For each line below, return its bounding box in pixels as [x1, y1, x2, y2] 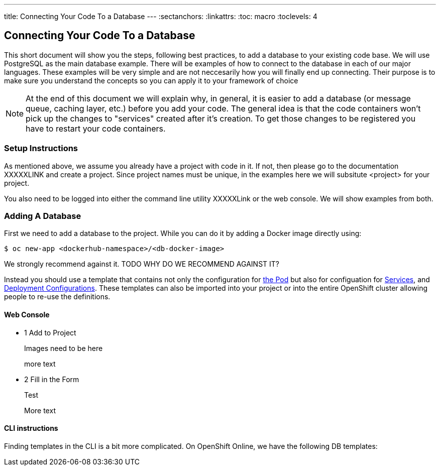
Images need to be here [24, 343, 103, 352]
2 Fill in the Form [24, 375, 79, 384]
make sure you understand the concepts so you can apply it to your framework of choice [4, 76, 298, 85]
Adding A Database [4, 210, 81, 221]
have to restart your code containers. [26, 123, 166, 134]
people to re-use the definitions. [4, 292, 111, 301]
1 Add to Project [24, 328, 76, 337]
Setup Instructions [4, 143, 78, 154]
